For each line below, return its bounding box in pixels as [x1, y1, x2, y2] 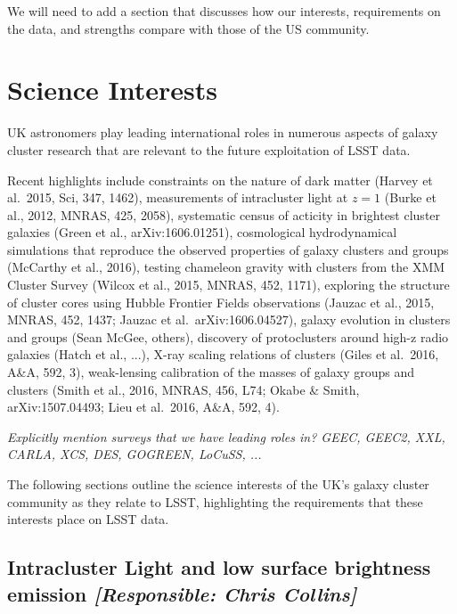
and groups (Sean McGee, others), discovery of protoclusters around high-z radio [7, 327, 449, 346]
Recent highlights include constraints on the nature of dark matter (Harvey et [7, 170, 433, 189]
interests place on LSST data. [7, 510, 169, 528]
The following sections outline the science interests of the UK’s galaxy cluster [7, 475, 429, 493]
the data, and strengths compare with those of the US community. [7, 19, 370, 37]
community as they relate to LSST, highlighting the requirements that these [7, 492, 423, 511]
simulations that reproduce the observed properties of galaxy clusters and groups [7, 240, 449, 258]
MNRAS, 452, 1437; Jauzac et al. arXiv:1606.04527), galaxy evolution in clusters [7, 310, 451, 329]
